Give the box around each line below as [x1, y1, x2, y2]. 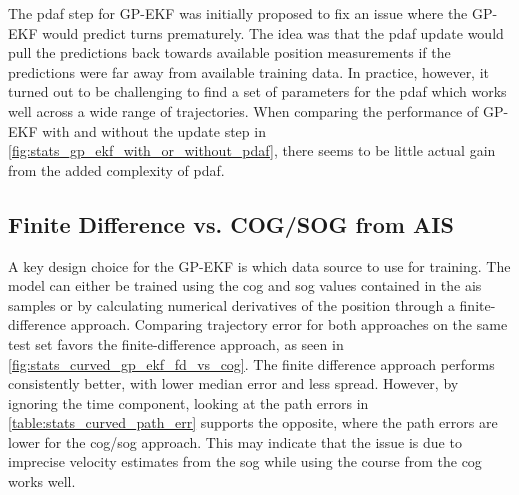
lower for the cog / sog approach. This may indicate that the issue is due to [8, 431, 462, 452]
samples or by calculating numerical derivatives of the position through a [8, 294, 455, 315]
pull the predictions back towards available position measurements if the [8, 42, 451, 63]
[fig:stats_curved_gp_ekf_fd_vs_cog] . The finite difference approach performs [8, 353, 495, 374]
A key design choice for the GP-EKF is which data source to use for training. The [8, 255, 511, 276]
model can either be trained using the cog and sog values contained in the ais [8, 275, 482, 296]
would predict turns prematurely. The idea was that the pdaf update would [42, 22, 504, 43]
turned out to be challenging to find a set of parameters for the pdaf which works [8, 81, 507, 102]
